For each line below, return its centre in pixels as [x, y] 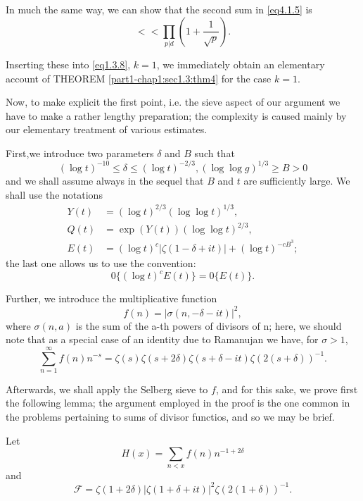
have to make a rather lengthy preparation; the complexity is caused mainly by [176, 115]
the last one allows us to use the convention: [101, 263]
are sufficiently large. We [297, 180]
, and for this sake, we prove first [287, 389]
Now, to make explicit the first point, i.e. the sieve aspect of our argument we [173, 102]
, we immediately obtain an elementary [241, 64]
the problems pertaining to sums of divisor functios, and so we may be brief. [170, 417]
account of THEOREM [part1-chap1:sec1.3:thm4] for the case [139, 78]
